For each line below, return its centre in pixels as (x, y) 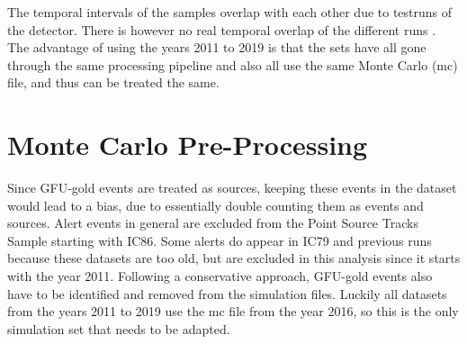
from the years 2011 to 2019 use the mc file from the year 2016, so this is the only (233, 311)
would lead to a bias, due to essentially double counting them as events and (216, 205)
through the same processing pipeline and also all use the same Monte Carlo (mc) (233, 64)
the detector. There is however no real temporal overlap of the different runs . (222, 29)
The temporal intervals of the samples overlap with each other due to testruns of (230, 12)
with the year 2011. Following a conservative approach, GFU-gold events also (220, 276)
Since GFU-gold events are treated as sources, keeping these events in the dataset (232, 188)
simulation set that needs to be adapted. (119, 328)
